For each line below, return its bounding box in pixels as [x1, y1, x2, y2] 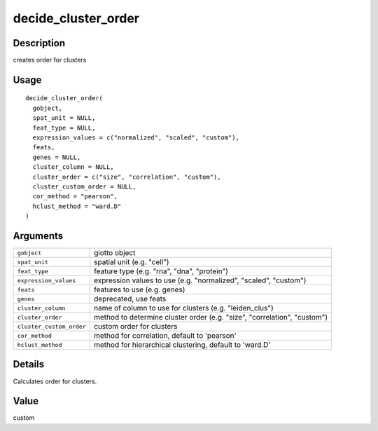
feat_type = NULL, [32, 123, 96, 132]
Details [13, 358, 45, 371]
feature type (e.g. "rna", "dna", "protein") [93, 266, 229, 276]
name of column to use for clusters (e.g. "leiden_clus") [93, 303, 274, 313]
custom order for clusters [93, 322, 178, 331]
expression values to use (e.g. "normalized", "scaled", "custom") [93, 275, 307, 285]
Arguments [13, 230, 64, 242]
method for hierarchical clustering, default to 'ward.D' [93, 340, 271, 350]
